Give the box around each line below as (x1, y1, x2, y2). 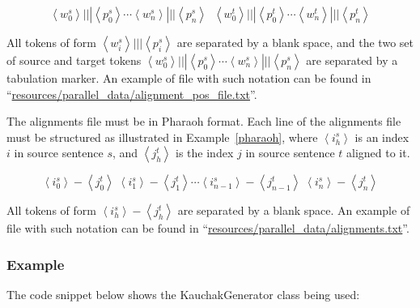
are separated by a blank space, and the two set (176, 34, 414, 50)
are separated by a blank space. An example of (177, 202, 410, 219)
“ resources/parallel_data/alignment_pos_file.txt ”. (6, 85, 257, 102)
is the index (176, 144, 234, 161)
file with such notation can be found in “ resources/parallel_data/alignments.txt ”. (6, 220, 409, 237)
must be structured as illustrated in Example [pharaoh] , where (6, 128, 318, 145)
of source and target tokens (6, 52, 142, 68)
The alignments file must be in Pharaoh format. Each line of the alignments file (6, 113, 401, 130)
